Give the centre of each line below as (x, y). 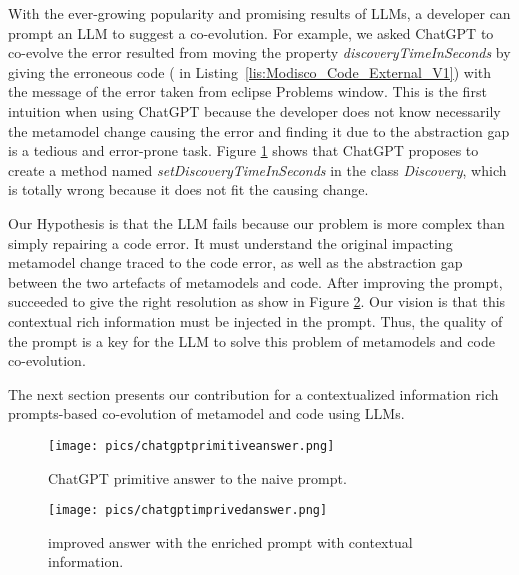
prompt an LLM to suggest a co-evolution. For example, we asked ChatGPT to (251, 32)
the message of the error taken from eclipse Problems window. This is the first (247, 91)
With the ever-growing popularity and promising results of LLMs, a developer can (259, 13)
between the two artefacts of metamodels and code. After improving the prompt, (255, 281)
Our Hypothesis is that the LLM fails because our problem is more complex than (256, 222)
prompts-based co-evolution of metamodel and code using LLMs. (206, 413)
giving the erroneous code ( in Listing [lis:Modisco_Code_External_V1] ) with (250, 71)
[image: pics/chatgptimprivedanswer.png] (188, 510)
